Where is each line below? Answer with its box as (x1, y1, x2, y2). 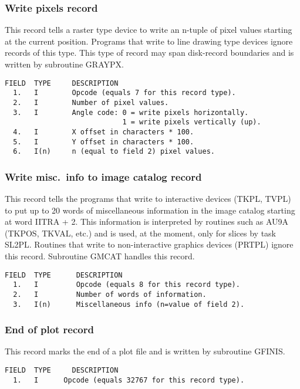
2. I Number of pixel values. (13, 98, 169, 107)
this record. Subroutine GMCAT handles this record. (5, 250, 195, 262)
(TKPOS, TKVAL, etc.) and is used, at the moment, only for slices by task (5, 226, 277, 239)
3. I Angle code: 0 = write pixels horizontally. (13, 108, 249, 117)
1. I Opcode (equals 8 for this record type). (13, 280, 240, 289)
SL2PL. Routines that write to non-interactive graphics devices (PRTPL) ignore (5, 238, 294, 251)
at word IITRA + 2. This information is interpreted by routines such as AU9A (5, 215, 288, 228)
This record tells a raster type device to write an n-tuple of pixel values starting (5, 23, 292, 36)
